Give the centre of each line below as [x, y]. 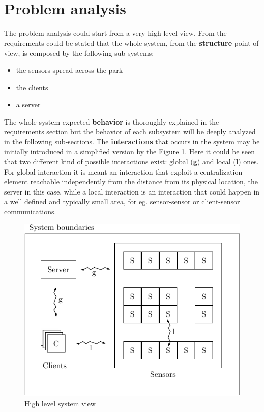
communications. [30, 212]
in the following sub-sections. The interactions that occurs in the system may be [132, 141]
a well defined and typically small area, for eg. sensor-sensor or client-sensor [122, 201]
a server [28, 104]
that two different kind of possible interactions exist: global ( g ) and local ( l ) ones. [131, 162]
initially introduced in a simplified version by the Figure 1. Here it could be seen [129, 151]
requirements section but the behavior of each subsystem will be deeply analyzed [130, 131]
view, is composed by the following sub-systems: [79, 53]
